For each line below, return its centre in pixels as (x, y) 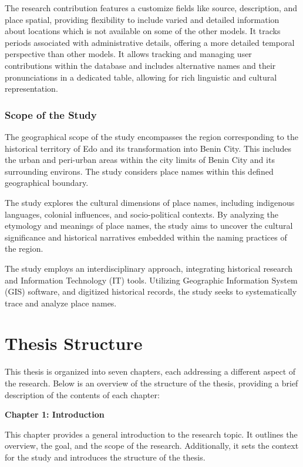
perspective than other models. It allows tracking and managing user (128, 54)
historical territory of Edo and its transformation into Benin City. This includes (148, 148)
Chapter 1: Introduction (55, 414)
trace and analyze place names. (61, 303)
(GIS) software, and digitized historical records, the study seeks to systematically (151, 291)
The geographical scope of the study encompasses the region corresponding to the (151, 136)
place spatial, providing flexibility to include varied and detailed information (142, 19)
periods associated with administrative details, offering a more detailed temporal (150, 42)
